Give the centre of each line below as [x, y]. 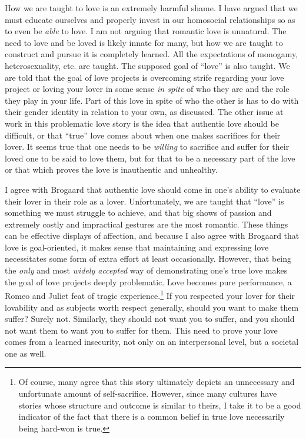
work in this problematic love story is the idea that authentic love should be [142, 123]
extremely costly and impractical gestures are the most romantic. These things [147, 224]
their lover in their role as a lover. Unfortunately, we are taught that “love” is [144, 201]
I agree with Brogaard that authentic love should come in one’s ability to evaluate [153, 189]
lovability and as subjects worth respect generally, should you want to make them [152, 307]
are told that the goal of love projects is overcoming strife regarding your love [144, 77]
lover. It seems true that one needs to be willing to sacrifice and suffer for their [147, 146]
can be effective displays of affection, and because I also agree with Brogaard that [152, 236]
